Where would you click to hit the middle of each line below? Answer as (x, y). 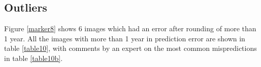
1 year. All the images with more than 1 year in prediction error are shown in (125, 38)
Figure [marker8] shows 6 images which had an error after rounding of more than (130, 28)
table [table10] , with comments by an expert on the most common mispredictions (130, 48)
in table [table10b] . (34, 58)
